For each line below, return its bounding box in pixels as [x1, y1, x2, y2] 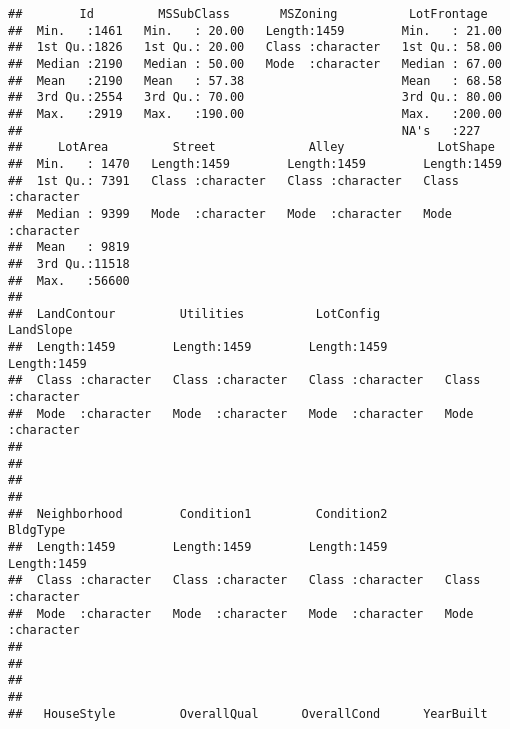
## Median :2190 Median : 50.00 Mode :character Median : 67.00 [8, 56, 502, 71]
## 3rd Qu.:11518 [8, 256, 130, 271]
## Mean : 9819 [8, 240, 130, 255]
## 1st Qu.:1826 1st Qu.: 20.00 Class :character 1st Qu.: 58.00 [8, 40, 502, 55]
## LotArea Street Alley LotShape [8, 140, 495, 155]
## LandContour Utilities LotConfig [8, 306, 381, 321]
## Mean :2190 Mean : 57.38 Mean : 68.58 [8, 73, 502, 88]
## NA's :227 [8, 123, 481, 138]
